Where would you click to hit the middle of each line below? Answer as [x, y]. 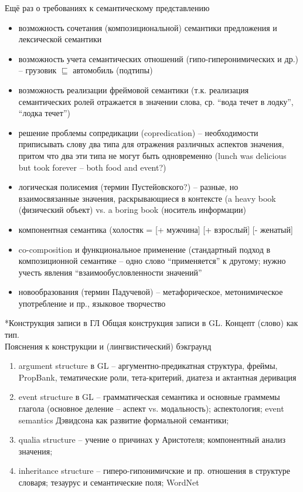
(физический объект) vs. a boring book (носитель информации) [132, 210]
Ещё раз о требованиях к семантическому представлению [107, 8]
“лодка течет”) [44, 113]
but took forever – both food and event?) [92, 167]
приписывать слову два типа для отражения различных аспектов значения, [151, 144]
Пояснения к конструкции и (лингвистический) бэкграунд [108, 346]
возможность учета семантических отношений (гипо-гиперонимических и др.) [158, 58]
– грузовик [38, 70]
